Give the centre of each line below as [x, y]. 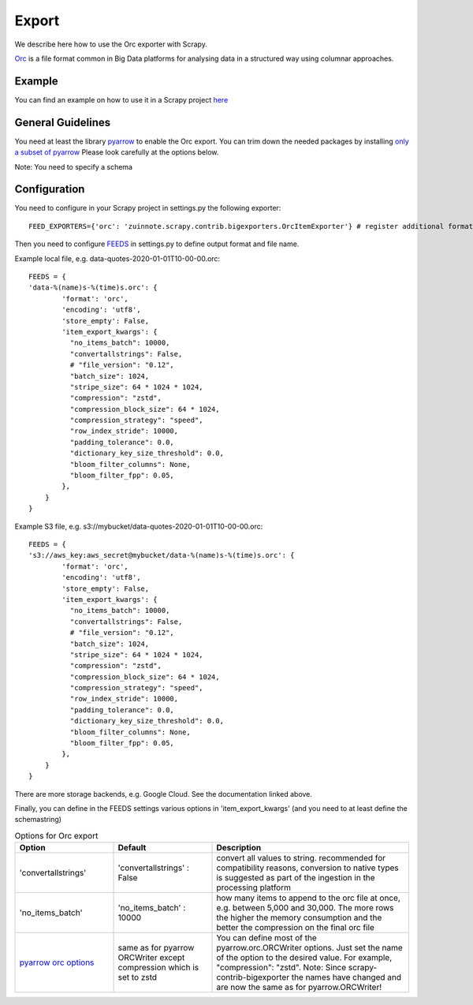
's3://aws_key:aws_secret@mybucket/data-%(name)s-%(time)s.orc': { [162, 555]
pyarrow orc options [57, 962]
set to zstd [138, 977]
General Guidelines [62, 122]
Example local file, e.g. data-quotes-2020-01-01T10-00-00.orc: [117, 258]
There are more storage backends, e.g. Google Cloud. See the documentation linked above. [164, 794]
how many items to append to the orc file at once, [309, 898]
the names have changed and [346, 977]
